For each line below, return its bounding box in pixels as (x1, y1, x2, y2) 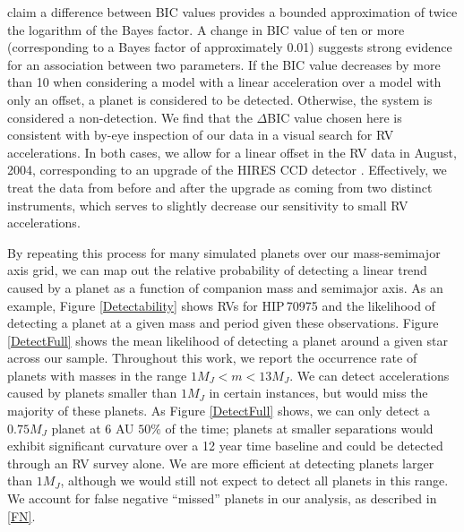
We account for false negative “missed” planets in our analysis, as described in (7, 489, 437, 508)
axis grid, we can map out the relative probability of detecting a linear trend (7, 261, 427, 279)
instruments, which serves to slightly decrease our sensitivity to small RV (7, 195, 408, 214)
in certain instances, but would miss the (209, 383, 428, 402)
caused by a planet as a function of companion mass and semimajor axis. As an (7, 278, 443, 296)
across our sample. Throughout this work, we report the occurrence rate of (7, 348, 417, 367)
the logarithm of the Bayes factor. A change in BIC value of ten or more (7, 20, 405, 39)
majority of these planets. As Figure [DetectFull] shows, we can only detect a (7, 401, 430, 420)
